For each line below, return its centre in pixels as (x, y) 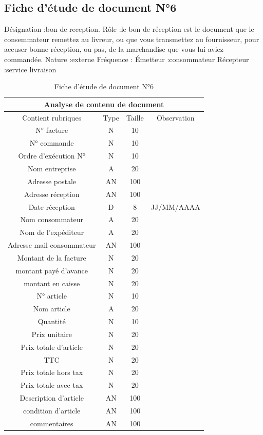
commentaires (52, 423)
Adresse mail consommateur (52, 245)
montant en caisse (52, 283)
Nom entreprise (52, 168)
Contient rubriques (52, 117)
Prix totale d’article (52, 347)
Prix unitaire (52, 334)
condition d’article (52, 411)
